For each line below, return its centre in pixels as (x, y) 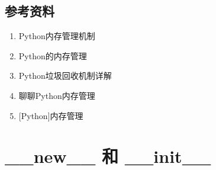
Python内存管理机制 (57, 36)
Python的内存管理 (53, 55)
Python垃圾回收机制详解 (65, 76)
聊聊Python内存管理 (57, 95)
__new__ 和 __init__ (108, 156)
